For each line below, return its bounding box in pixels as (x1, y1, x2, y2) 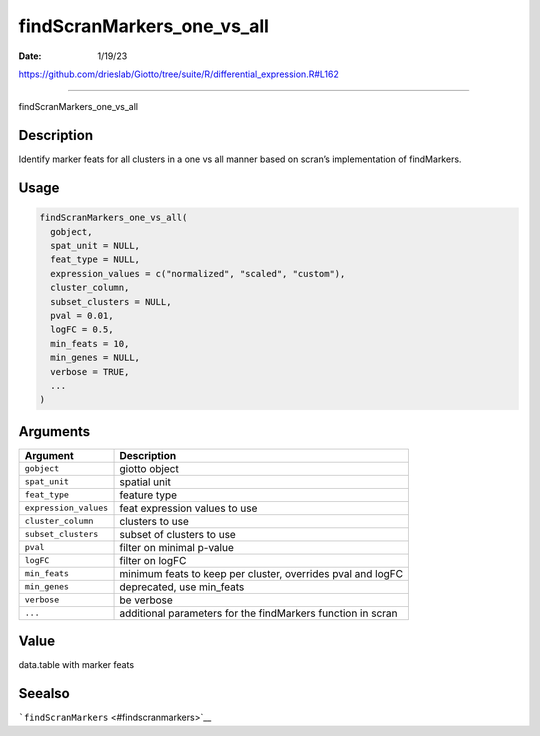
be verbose (119, 593, 174, 607)
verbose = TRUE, (50, 366, 130, 377)
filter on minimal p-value (119, 540, 234, 554)
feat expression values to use (119, 501, 258, 515)
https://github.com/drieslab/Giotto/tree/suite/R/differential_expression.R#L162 (18, 68, 339, 80)
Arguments (18, 423, 91, 440)
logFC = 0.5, (50, 324, 114, 335)
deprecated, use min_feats (119, 580, 245, 594)
